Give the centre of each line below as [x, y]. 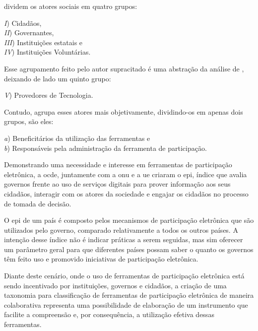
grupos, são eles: [29, 121]
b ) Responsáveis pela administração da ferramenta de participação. [105, 148]
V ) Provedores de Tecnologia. [49, 95]
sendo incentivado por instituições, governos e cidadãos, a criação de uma [115, 285]
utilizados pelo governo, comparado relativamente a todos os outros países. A [121, 230]
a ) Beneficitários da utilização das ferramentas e [77, 138]
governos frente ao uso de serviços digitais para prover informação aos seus [117, 184]
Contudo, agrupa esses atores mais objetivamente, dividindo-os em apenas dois [124, 111]
